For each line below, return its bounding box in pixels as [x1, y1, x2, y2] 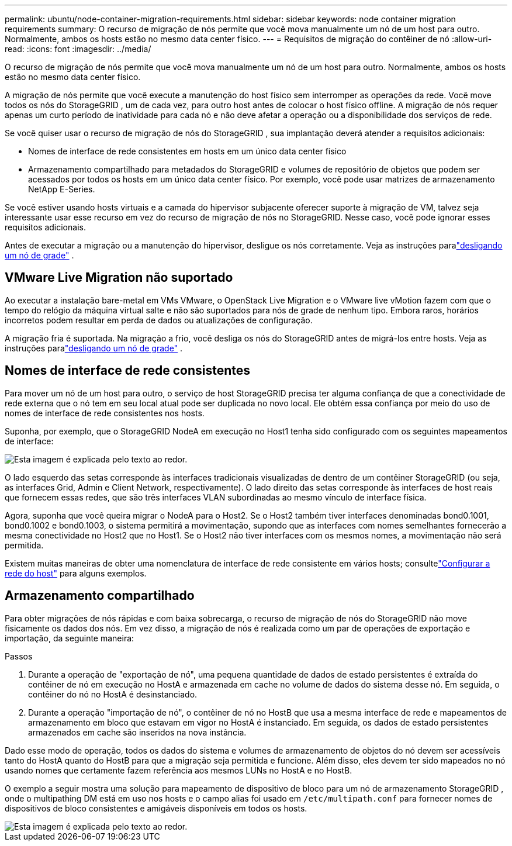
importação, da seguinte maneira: [5, 633, 134, 643]
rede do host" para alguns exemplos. [5, 568, 147, 578]
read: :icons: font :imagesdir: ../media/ [5, 44, 151, 54]
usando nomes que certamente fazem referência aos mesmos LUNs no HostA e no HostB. [5, 765, 352, 775]
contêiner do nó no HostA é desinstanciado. [28, 689, 198, 699]
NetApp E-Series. [28, 184, 95, 194]
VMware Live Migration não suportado [5, 270, 233, 285]
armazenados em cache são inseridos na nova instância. [28, 727, 247, 737]
